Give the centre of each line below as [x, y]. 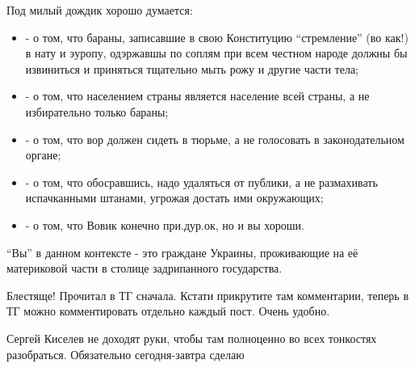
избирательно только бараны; [97, 111]
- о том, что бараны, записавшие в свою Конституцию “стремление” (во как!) [217, 37]
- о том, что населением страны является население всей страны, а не [197, 96]
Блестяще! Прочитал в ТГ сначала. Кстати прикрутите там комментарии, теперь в [207, 295]
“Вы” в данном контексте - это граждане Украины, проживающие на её [182, 252]
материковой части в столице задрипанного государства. [145, 268]
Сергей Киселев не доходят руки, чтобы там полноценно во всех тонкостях [192, 338]
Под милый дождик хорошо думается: [100, 10]
